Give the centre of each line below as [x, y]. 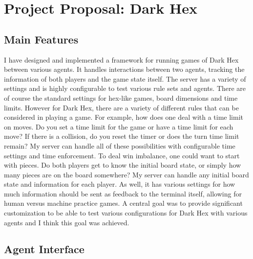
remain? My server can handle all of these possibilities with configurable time [120, 145]
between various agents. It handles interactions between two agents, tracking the [124, 69]
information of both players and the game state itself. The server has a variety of [125, 78]
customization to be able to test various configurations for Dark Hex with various [126, 213]
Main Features [41, 39]
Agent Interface [44, 248]
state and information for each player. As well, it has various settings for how [120, 184]
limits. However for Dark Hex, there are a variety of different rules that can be [121, 107]
